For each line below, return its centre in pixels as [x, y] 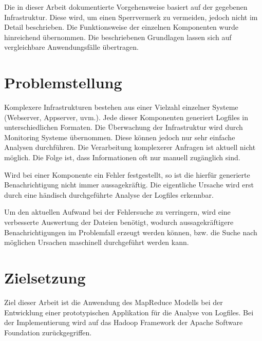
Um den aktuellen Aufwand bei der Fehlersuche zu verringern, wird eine [117, 212]
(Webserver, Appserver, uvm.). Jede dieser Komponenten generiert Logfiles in [126, 117]
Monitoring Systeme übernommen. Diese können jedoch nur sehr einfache [120, 137]
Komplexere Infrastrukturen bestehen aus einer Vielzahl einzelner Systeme [121, 107]
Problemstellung [63, 82]
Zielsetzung [45, 277]
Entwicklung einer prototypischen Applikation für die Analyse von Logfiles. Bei [129, 312]
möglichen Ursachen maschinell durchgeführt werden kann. [97, 242]
